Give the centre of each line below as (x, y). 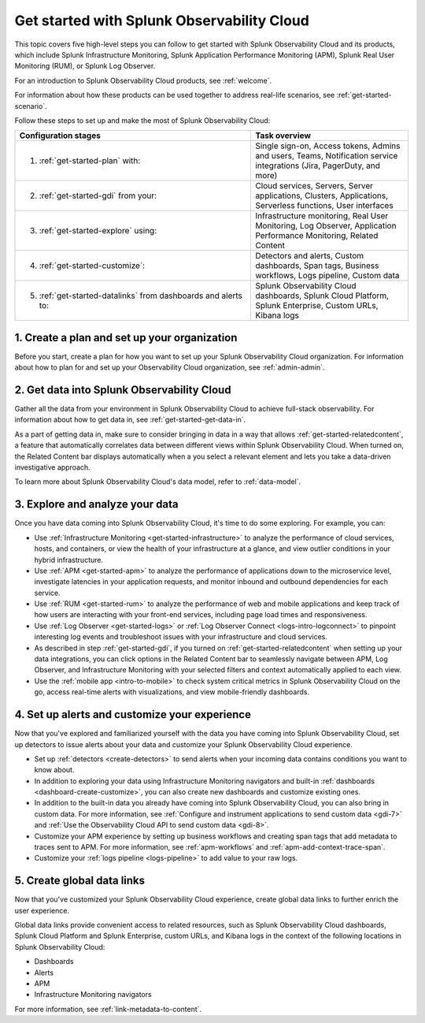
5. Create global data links (80, 881)
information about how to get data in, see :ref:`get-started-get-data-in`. (130, 420)
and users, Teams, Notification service (327, 156)
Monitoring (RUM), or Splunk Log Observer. (85, 66)
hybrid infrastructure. (69, 560)
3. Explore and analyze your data (96, 504)
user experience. (42, 910)
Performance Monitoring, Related (317, 236)
